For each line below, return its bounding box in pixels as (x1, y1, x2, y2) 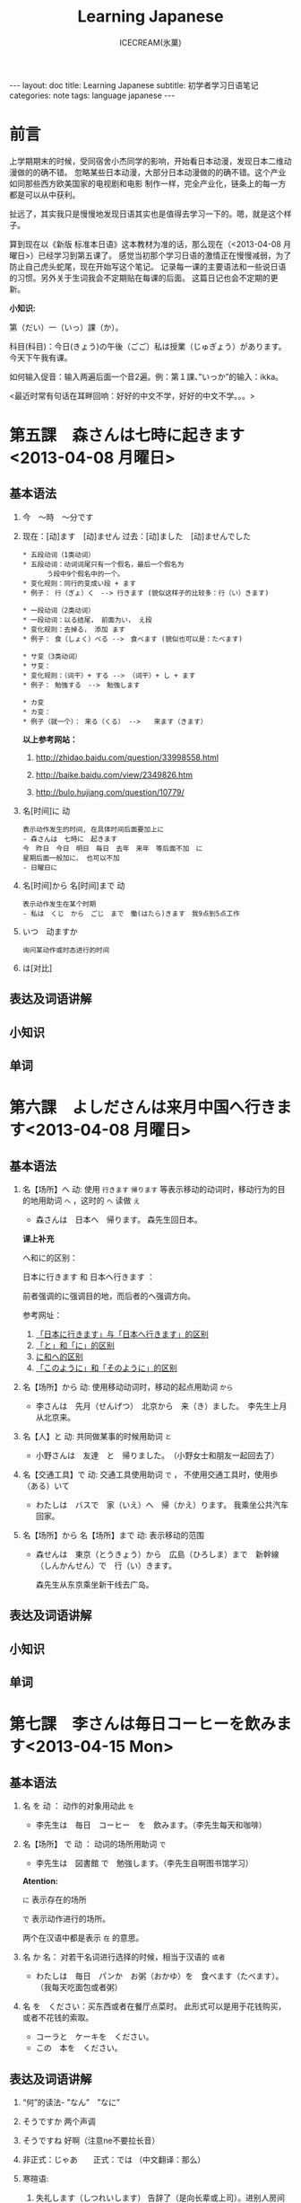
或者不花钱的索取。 (21, 2013, 94, 2023)
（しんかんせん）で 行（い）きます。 (35, 1561, 177, 1571)
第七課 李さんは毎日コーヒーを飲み (9, 1714, 277, 1735)
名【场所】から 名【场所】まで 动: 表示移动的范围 (21, 1530, 204, 1541)
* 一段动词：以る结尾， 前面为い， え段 (21, 615, 152, 624)
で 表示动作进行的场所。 (21, 1914, 110, 1924)
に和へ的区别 (35, 1351, 83, 1362)
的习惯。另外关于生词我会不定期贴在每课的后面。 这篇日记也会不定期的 (9, 272, 271, 283)
